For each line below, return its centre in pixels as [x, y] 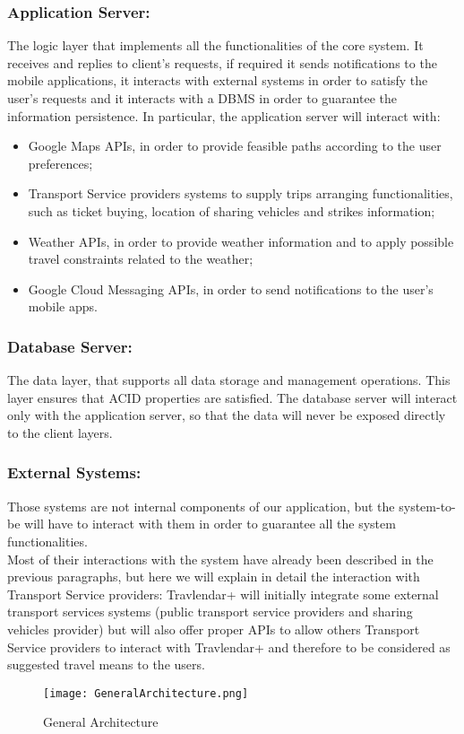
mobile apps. [63, 306]
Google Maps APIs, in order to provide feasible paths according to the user [235, 146]
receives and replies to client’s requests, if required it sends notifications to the [222, 62]
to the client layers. [60, 432]
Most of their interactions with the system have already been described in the [220, 559]
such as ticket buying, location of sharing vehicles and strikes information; [232, 210]
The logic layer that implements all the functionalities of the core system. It [215, 45]
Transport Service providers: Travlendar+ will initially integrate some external [223, 594]
